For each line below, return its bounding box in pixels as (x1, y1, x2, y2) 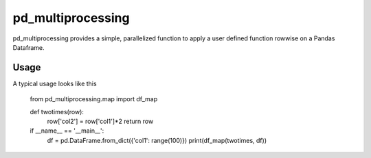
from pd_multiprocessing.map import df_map (30, 95, 158, 103)
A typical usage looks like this (12, 79, 97, 88)
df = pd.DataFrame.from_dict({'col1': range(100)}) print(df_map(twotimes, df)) (47, 136, 267, 144)
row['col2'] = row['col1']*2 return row (47, 117, 154, 126)
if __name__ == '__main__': (30, 127, 104, 135)
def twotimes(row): (30, 107, 84, 116)
